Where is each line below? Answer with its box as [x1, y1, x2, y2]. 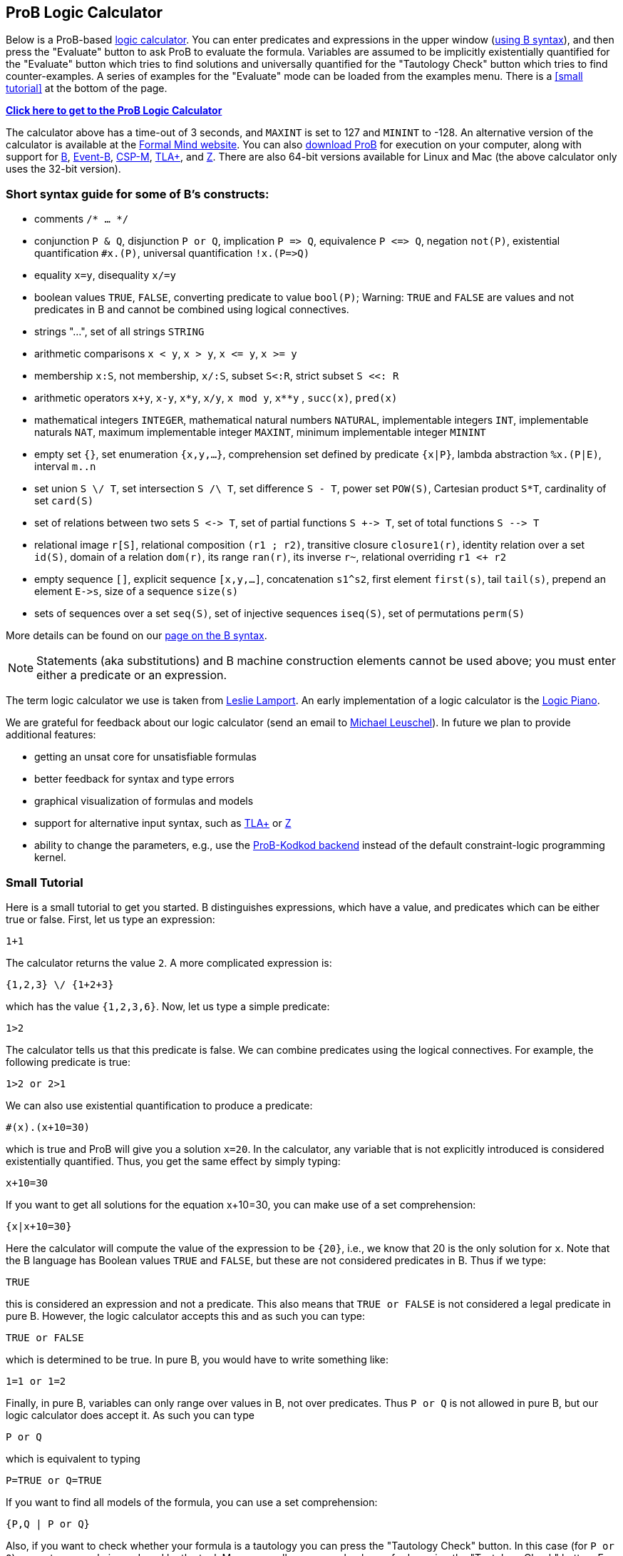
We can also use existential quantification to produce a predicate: [6, 1099, 313, 1112]
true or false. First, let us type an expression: [6, 912, 215, 925]
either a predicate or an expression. [36, 668, 227, 683]
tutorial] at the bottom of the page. [6, 82, 168, 95]
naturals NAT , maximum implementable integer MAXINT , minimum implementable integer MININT [34, 426, 486, 439]
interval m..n [34, 460, 96, 473]
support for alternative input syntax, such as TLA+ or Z [34, 817, 292, 830]
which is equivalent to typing [6, 1452, 140, 1465]
